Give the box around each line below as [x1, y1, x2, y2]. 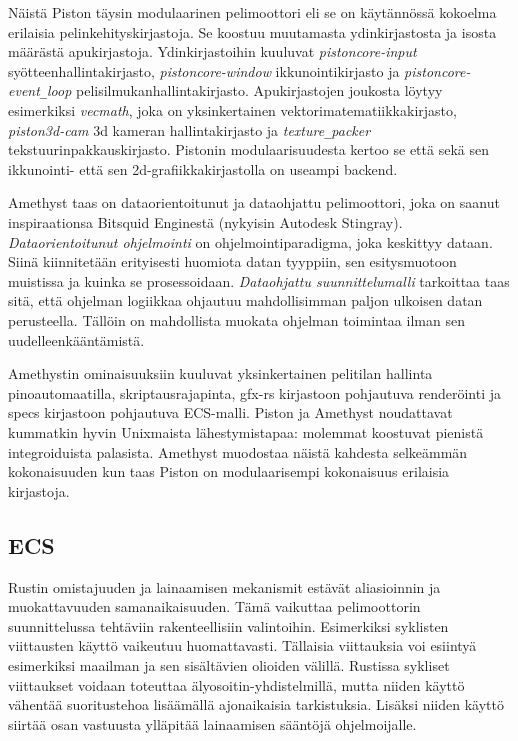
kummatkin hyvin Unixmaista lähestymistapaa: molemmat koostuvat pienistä [8, 422, 484, 442]
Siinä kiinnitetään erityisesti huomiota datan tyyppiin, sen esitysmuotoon [8, 251, 457, 272]
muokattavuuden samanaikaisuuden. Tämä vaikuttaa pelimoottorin [8, 596, 421, 617]
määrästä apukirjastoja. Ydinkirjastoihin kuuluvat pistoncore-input [8, 41, 417, 62]
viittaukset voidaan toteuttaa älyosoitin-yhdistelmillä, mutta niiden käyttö [8, 674, 465, 695]
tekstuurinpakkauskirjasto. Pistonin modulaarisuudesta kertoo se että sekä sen [8, 139, 489, 160]
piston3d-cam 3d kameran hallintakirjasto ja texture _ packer [8, 119, 371, 140]
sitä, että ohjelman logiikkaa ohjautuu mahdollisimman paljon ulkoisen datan [8, 290, 483, 311]
